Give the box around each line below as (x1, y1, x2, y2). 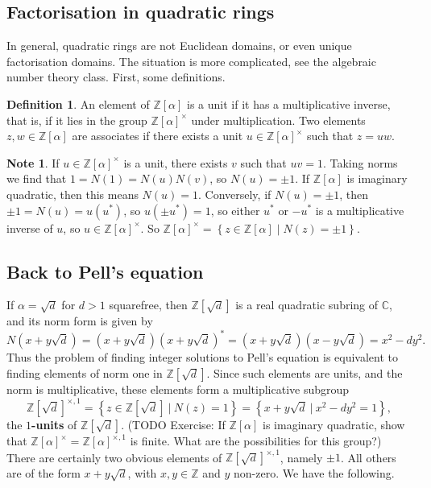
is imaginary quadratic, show (263, 416, 405, 433)
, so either (210, 201, 260, 218)
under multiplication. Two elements (191, 111, 366, 128)
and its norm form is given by (6, 312, 153, 329)
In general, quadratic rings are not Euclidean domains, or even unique (6, 37, 352, 54)
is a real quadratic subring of (235, 296, 379, 313)
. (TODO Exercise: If (121, 416, 226, 433)
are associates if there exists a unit (72, 127, 243, 144)
